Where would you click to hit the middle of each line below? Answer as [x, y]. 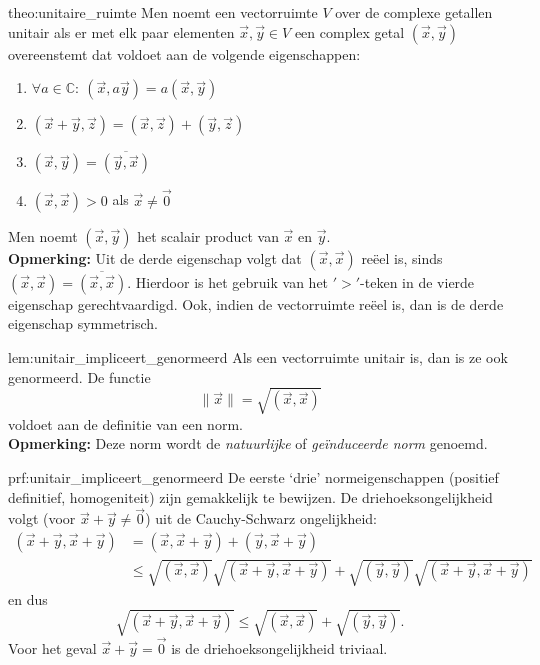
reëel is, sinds [402, 257]
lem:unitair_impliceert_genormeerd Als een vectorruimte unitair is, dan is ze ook [258, 357]
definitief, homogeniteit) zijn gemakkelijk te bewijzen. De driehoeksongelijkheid [250, 496]
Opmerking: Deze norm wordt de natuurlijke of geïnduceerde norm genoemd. [248, 443]
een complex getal [349, 31]
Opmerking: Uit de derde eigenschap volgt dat [155, 257]
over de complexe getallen [414, 12]
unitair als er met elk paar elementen [121, 31]
